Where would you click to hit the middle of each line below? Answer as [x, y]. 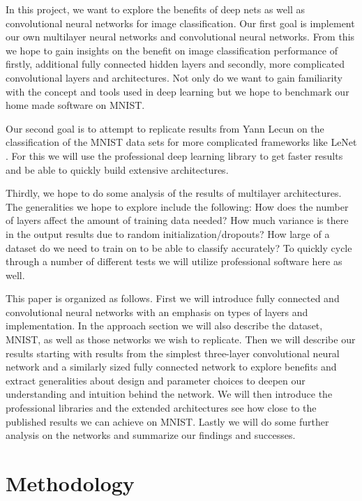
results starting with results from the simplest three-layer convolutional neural [173, 353]
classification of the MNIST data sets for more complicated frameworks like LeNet [181, 142]
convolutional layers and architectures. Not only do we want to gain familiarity [174, 77]
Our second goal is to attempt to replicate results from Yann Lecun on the [165, 128]
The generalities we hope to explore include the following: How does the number [177, 206]
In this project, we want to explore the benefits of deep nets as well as [155, 9]
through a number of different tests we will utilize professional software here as [174, 261]
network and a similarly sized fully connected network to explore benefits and [171, 367]
